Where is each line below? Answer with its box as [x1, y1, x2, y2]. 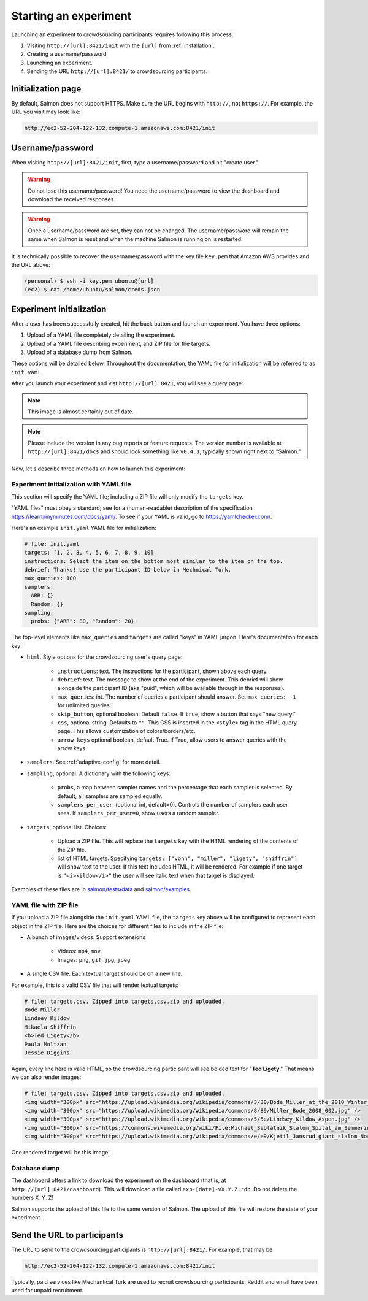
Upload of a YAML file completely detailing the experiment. [26, 331, 176, 339]
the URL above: [11, 261, 50, 269]
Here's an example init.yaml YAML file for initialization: [11, 524, 156, 531]
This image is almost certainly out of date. [28, 408, 134, 415]
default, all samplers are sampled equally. [57, 792, 163, 800]
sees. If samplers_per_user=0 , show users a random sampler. [57, 810, 220, 817]
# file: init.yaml [24, 540, 80, 547]
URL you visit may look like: [11, 108, 81, 116]
